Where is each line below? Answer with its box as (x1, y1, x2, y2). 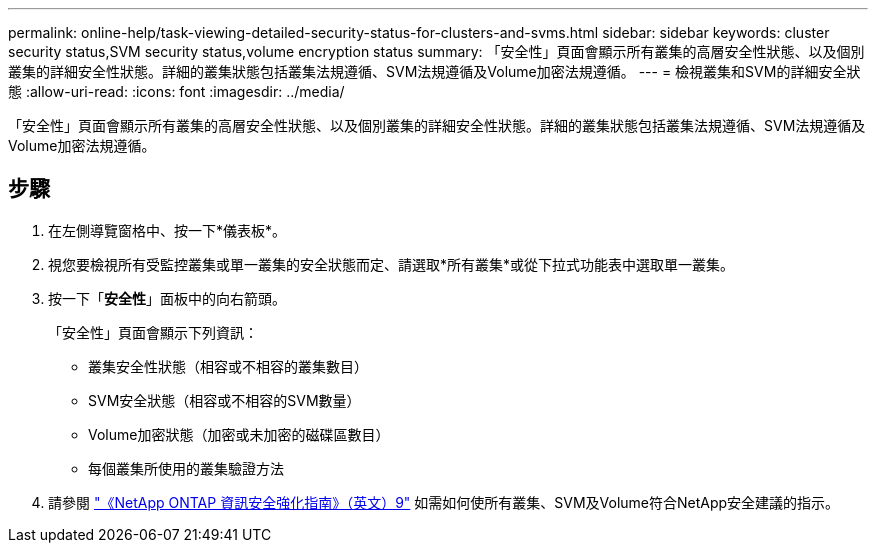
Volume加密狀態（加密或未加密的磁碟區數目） (88, 425, 390, 443)
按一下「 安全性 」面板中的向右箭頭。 (48, 289, 286, 307)
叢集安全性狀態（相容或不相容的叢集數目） (88, 357, 368, 375)
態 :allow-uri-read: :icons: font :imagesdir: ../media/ (8, 83, 345, 100)
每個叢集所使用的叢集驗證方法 (88, 459, 284, 477)
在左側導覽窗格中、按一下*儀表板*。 (48, 221, 287, 239)
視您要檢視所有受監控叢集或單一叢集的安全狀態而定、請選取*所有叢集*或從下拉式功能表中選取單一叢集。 (48, 255, 735, 273)
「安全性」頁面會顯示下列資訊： (48, 323, 258, 341)
